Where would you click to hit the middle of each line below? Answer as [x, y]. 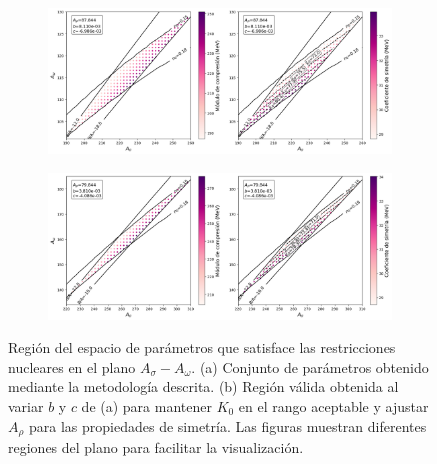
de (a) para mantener [146, 405]
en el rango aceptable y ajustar [333, 405]
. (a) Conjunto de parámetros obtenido [310, 366]
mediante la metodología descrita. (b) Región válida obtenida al [203, 386]
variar [26, 405]
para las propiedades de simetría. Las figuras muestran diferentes [228, 425]
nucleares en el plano [72, 366]
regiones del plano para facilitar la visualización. [156, 446]
